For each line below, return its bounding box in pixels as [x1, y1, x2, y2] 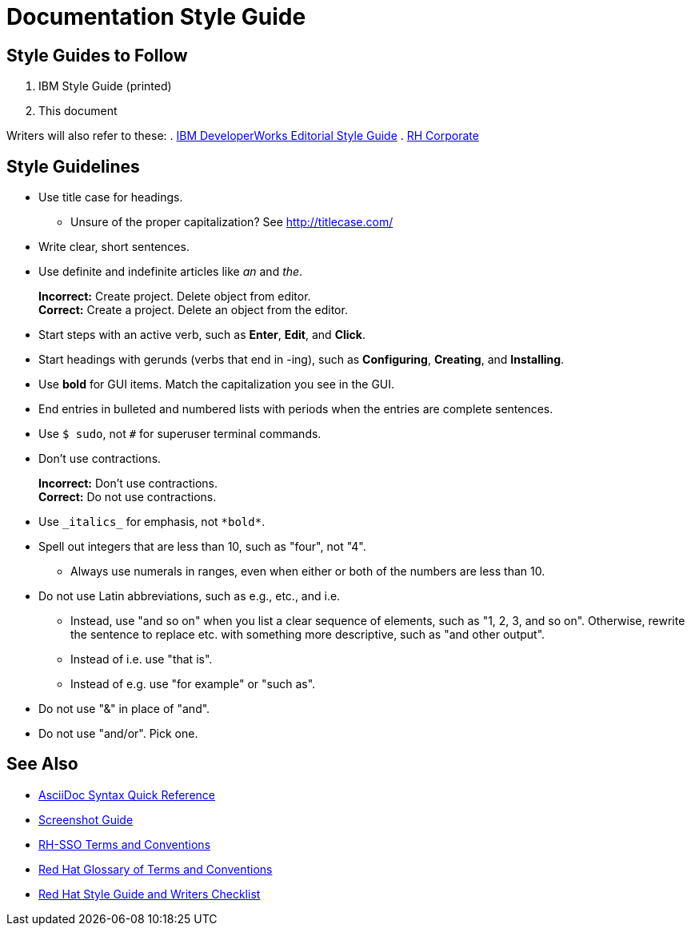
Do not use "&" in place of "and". [38, 702, 210, 716]
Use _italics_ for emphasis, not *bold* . [38, 515, 266, 529]
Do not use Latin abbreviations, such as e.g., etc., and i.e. [38, 589, 341, 603]
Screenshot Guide [38, 812, 134, 826]
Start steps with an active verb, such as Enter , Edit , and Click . [38, 328, 365, 342]
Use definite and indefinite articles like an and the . [38, 265, 303, 279]
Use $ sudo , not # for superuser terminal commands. [38, 427, 322, 441]
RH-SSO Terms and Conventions [38, 837, 211, 851]
